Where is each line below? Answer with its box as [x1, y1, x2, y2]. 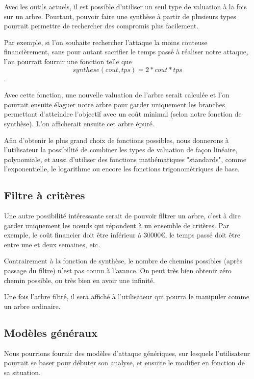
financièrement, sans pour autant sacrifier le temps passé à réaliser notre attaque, [4, 47, 248, 57]
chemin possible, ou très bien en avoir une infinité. [4, 275, 155, 285]
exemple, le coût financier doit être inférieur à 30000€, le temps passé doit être [4, 230, 241, 240]
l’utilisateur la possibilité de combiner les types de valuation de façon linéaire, [4, 144, 238, 155]
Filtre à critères [4, 188, 85, 203]
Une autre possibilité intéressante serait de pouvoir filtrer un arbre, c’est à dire [4, 211, 241, 221]
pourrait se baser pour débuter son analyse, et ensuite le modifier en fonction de [4, 357, 245, 368]
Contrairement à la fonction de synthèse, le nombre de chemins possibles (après [4, 256, 242, 266]
